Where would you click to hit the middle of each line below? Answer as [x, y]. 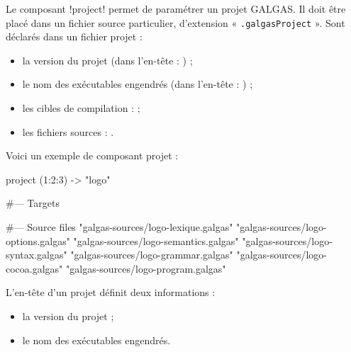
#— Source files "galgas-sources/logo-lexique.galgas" [119, 227]
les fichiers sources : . [68, 131]
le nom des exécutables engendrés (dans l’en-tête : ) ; [138, 84]
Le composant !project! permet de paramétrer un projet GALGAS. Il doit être [176, 8]
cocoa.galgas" [34, 268]
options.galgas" [38, 240]
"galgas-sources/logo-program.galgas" [146, 268]
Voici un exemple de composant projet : [92, 155]
